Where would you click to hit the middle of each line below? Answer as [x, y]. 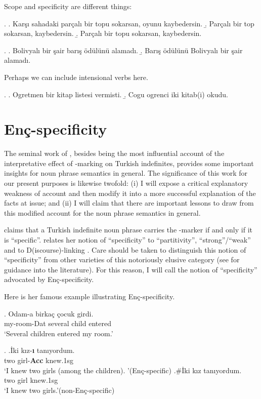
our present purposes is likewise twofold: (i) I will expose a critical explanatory [126, 183]
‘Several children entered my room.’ [59, 333]
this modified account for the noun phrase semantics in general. [102, 212]
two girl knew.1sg [31, 380]
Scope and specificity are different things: [68, 6]
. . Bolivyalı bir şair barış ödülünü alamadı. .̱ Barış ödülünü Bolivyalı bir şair [123, 50]
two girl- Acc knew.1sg [39, 360]
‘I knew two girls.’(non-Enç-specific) [59, 390]
